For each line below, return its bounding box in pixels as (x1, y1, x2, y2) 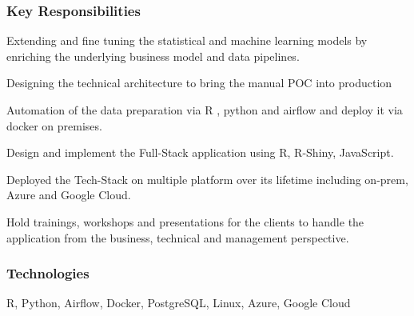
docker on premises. (6, 117, 102, 134)
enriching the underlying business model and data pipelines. (6, 47, 300, 64)
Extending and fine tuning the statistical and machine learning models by (6, 32, 368, 49)
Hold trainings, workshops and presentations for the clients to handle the (6, 213, 364, 230)
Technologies (6, 263, 90, 283)
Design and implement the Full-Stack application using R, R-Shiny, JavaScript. (6, 144, 394, 161)
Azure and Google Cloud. (6, 186, 131, 203)
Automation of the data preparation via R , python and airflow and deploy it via (6, 102, 403, 118)
